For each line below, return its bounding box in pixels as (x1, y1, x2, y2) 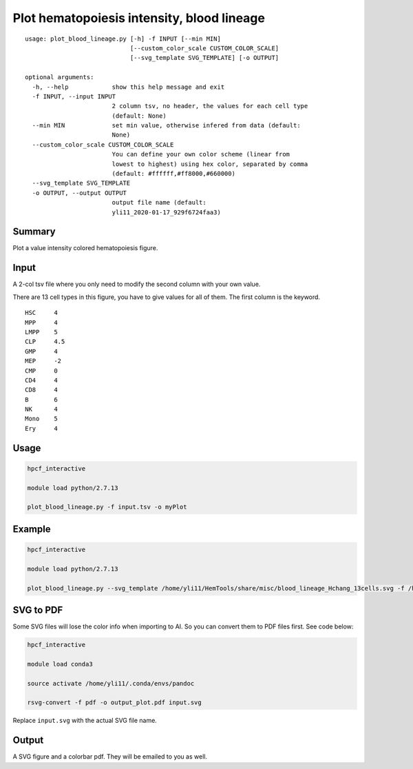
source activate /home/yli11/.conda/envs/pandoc (27, 679, 195, 687)
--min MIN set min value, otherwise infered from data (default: (32, 121, 301, 130)
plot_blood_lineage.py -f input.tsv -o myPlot (27, 503, 187, 511)
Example (12, 523, 51, 535)
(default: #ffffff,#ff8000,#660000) (112, 170, 235, 178)
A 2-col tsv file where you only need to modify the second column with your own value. (12, 280, 261, 289)
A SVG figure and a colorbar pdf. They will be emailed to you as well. (12, 752, 208, 761)
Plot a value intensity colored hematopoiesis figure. (12, 244, 158, 252)
